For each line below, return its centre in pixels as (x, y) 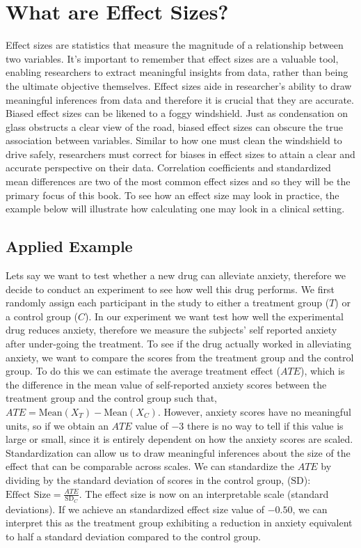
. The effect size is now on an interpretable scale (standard (204, 493)
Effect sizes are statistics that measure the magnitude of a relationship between (175, 45)
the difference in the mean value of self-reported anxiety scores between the (166, 384)
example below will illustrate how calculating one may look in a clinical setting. (175, 209)
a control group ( (42, 316)
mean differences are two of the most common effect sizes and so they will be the (178, 181)
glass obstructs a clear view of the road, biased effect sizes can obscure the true (174, 126)
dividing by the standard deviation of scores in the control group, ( (149, 479)
